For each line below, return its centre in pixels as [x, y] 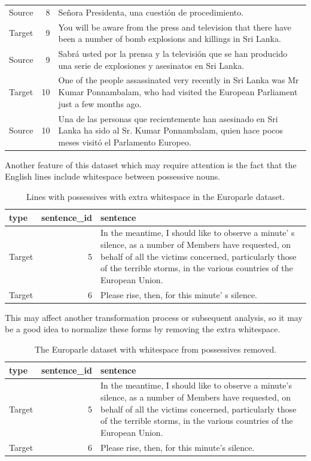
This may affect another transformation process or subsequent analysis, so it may [154, 317]
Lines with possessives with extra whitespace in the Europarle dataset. [155, 196]
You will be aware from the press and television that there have [175, 27]
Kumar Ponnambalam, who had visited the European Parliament [178, 92]
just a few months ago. [100, 103]
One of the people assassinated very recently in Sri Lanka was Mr [179, 80]
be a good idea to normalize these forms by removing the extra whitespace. [143, 329]
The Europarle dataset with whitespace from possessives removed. [155, 349]
